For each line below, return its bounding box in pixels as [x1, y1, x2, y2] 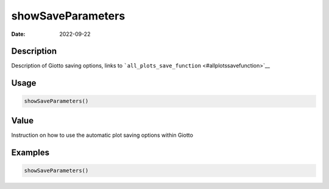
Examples [11, 147, 50, 157]
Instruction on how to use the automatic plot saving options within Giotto [11, 131, 193, 139]
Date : [11, 30, 26, 38]
